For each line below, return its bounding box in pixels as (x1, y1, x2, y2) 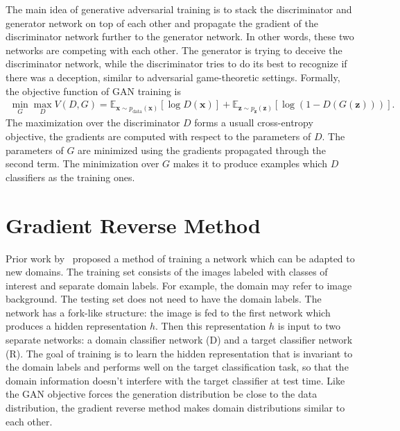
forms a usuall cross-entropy (194, 115, 313, 130)
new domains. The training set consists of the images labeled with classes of (6, 264, 328, 279)
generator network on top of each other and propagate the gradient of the (6, 15, 318, 30)
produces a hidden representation (6, 319, 147, 333)
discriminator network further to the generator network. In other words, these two (6, 29, 354, 44)
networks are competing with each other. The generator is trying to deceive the (6, 42, 342, 57)
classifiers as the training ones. (6, 169, 135, 184)
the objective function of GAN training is (6, 83, 182, 98)
